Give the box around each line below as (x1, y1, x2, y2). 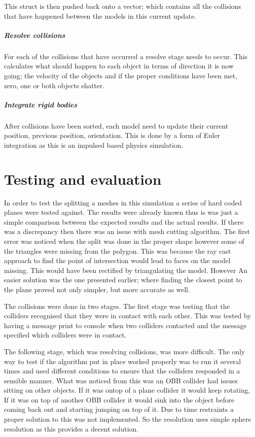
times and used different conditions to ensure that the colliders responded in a (4, 366, 240, 376)
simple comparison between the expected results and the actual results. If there (4, 216, 244, 227)
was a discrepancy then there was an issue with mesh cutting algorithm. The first (4, 226, 250, 236)
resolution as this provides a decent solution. (4, 423, 139, 434)
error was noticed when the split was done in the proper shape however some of (4, 235, 245, 246)
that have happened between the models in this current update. (4, 10, 196, 21)
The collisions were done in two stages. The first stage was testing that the (4, 301, 230, 311)
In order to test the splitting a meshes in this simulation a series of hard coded (4, 197, 242, 207)
